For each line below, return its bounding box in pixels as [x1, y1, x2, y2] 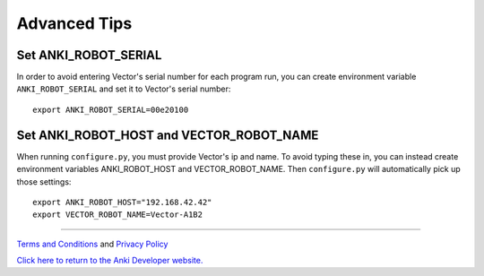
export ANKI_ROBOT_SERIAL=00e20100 [32, 104, 189, 115]
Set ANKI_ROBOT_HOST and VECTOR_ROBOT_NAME [16, 127, 319, 142]
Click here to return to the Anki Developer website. [16, 255, 203, 266]
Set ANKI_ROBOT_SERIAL [16, 47, 162, 63]
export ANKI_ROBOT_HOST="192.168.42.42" [32, 197, 212, 207]
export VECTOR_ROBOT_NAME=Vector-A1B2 [32, 210, 203, 220]
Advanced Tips [16, 13, 133, 33]
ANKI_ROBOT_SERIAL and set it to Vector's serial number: [16, 83, 231, 94]
